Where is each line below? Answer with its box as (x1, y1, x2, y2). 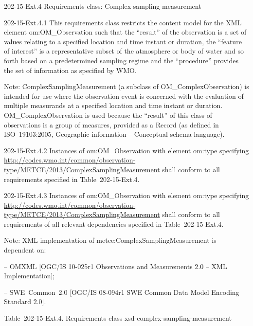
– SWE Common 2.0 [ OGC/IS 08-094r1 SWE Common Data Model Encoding (4, 287, 239, 297)
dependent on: (4, 245, 46, 255)
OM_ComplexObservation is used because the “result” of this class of (4, 109, 213, 120)
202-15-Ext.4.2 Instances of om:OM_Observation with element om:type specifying (4, 145, 249, 155)
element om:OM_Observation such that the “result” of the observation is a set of (4, 27, 247, 37)
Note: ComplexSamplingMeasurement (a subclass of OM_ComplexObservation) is (4, 81, 249, 91)
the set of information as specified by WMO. (4, 65, 137, 75)
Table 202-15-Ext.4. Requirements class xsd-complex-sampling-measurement (4, 313, 232, 323)
